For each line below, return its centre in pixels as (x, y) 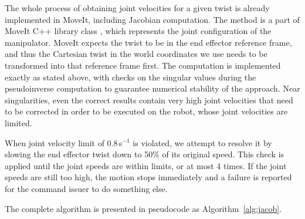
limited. (18, 122)
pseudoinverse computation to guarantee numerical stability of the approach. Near (152, 88)
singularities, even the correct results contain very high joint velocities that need (149, 100)
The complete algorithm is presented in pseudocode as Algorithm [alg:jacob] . (143, 208)
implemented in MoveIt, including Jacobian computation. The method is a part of (152, 19)
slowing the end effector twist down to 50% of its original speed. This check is (145, 154)
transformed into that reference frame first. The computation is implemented (143, 65)
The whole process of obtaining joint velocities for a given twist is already (137, 8)
